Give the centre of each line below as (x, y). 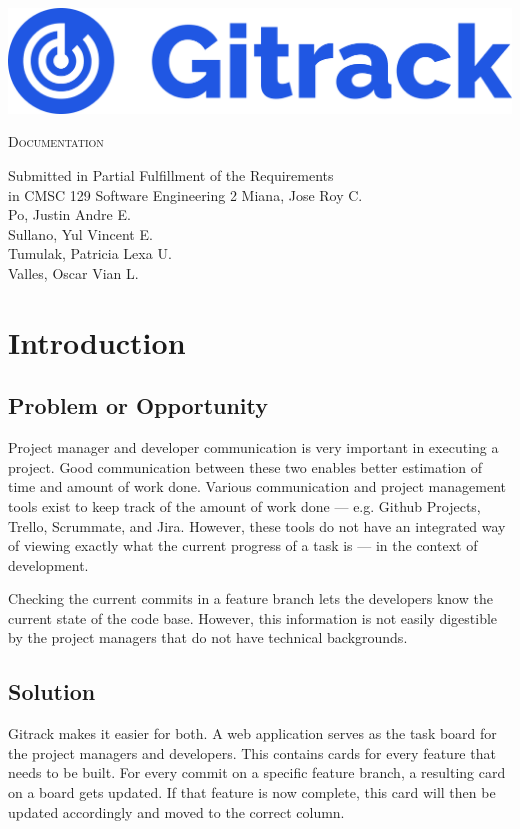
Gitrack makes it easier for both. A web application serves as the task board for (252, 733)
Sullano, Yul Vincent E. (80, 233)
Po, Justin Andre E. (69, 214)
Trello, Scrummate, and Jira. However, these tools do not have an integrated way (257, 525)
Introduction (97, 341)
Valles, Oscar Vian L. (73, 272)
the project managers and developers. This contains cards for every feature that (252, 752)
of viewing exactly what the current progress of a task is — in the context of (243, 545)
